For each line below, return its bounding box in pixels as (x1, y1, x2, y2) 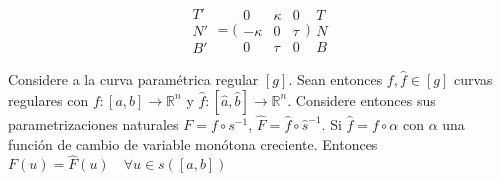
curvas (453, 69, 493, 90)
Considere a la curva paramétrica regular (8, 69, 259, 90)
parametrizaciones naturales (8, 113, 179, 134)
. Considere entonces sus (287, 89, 436, 110)
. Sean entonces (288, 69, 383, 90)
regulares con (8, 89, 89, 110)
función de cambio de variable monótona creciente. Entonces (8, 133, 378, 154)
